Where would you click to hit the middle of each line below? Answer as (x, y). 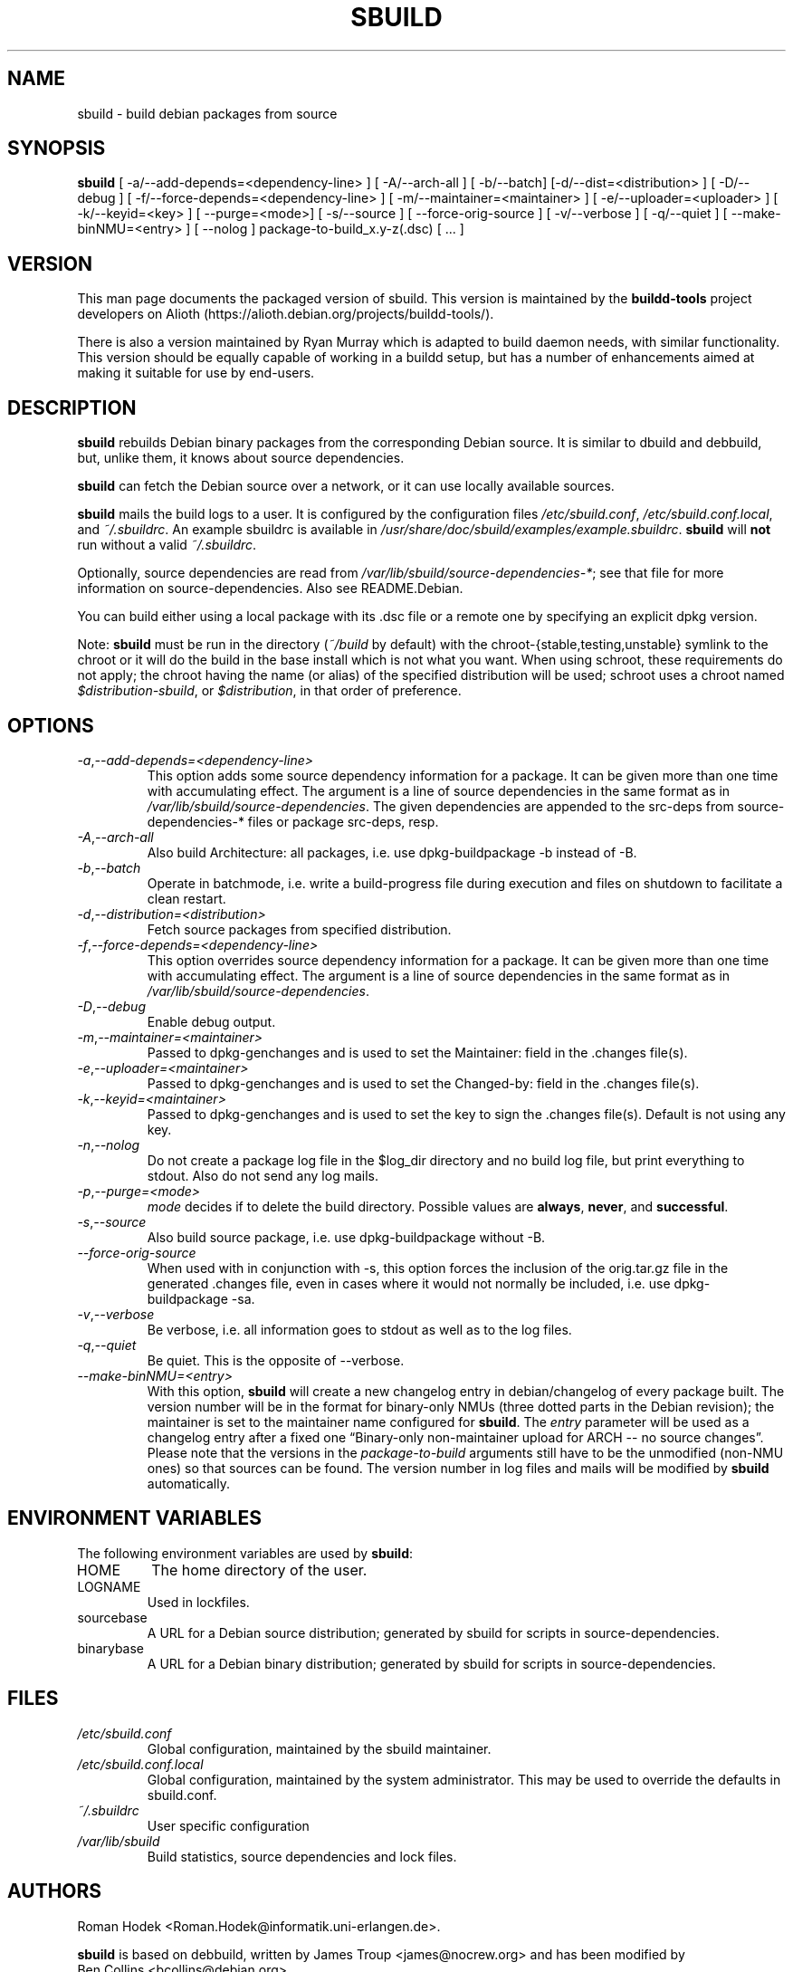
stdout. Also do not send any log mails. (263, 1175)
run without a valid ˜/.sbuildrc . (167, 545)
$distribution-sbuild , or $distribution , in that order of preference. (269, 691)
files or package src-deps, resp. (343, 821)
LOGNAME (109, 1586)
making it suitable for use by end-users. (196, 373)
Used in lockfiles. (198, 1602)
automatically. (189, 1483)
